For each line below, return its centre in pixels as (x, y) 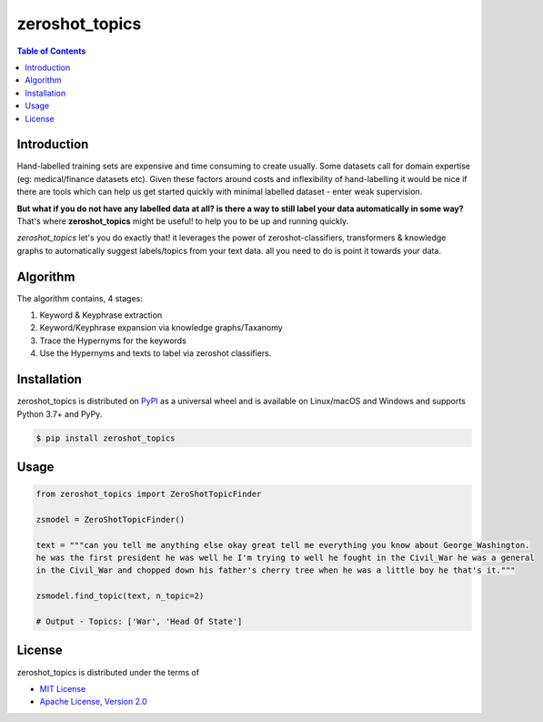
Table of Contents (51, 51)
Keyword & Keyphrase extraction (101, 315)
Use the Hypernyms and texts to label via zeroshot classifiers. (156, 353)
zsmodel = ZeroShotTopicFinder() (111, 519)
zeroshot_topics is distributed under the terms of (108, 672)
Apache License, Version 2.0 (93, 702)
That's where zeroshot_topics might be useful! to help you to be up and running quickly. (183, 221)
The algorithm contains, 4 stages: (80, 298)
